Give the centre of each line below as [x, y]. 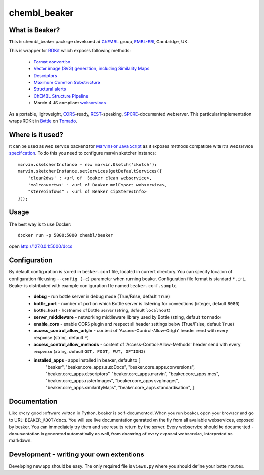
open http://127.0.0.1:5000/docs [41, 246]
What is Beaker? [34, 30]
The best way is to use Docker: [40, 224]
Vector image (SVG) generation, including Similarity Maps [91, 69]
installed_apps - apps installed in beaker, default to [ [87, 360]
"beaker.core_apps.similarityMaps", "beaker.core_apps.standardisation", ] [120, 388]
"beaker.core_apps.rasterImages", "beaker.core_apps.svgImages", [112, 381]
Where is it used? [36, 134]
